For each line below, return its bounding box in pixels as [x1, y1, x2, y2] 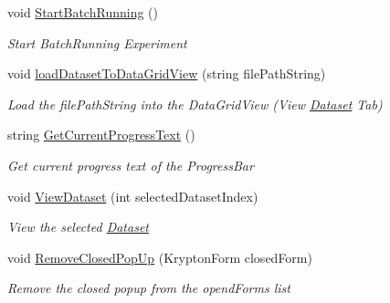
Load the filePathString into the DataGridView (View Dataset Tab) [7, 94, 383, 113]
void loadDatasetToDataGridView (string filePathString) [7, 64, 326, 83]
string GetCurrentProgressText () [7, 125, 195, 144]
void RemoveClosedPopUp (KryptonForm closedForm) [7, 247, 312, 266]
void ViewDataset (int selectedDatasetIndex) [7, 186, 258, 205]
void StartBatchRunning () [7, 3, 158, 21]
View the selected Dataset [7, 217, 149, 236]
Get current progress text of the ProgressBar [7, 155, 254, 174]
